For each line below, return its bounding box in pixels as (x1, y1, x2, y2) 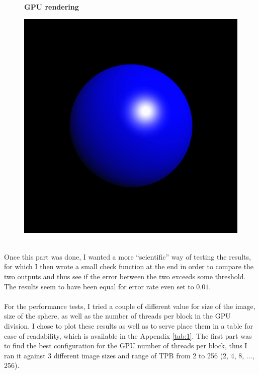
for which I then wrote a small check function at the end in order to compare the (4, 261, 254, 272)
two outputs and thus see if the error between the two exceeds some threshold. (4, 271, 246, 281)
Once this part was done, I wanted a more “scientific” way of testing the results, (4, 251, 251, 262)
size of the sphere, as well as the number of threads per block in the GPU (4, 310, 231, 321)
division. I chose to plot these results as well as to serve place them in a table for (4, 320, 253, 331)
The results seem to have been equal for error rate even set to (4, 281, 194, 291)
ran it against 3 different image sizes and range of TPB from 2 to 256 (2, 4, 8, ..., (4, 350, 254, 360)
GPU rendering (24, 2, 79, 12)
